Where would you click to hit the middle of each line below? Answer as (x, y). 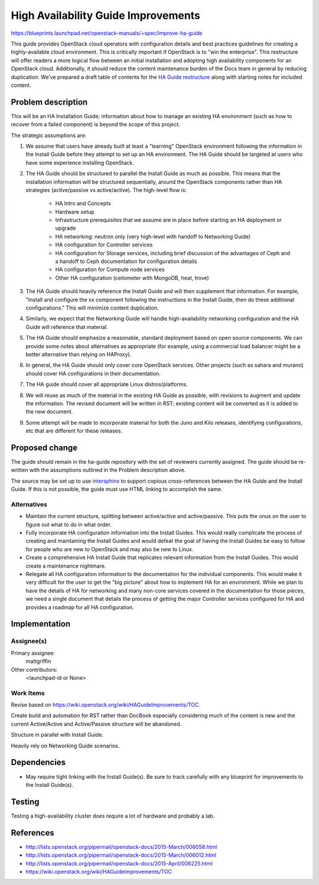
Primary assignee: (33, 653)
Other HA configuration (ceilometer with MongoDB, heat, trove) (132, 278)
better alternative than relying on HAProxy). (79, 354)
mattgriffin (38, 661)
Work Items (28, 693)
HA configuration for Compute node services (110, 269)
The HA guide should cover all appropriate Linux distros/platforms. (107, 385)
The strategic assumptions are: (49, 135)
